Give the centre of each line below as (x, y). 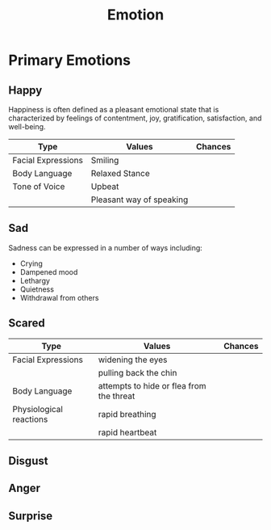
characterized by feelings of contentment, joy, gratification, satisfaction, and (135, 118)
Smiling (105, 160)
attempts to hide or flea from (152, 385)
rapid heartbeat (127, 432)
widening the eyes (133, 360)
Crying (31, 263)
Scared (27, 324)
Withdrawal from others (59, 297)
